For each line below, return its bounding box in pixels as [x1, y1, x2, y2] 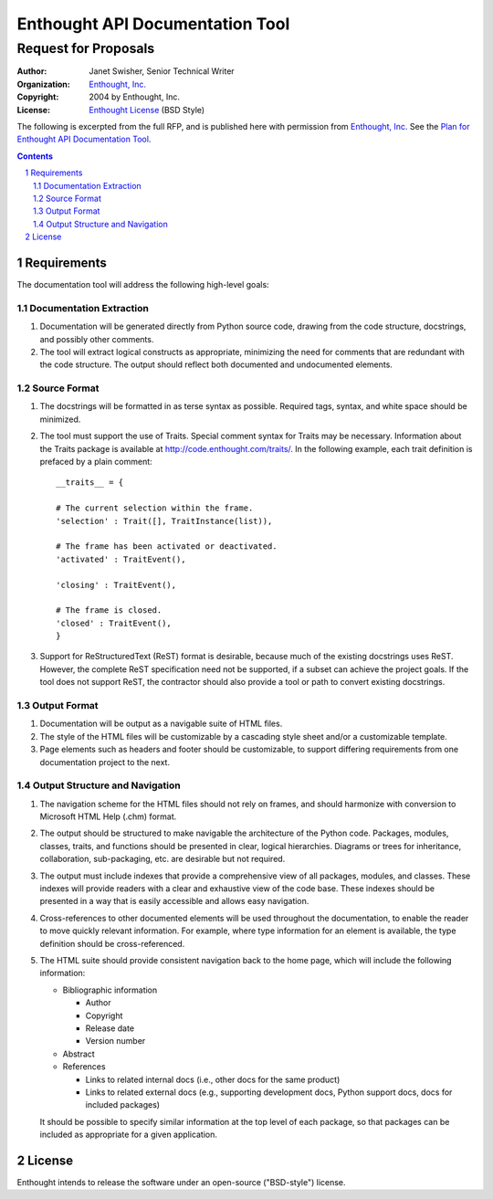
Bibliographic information [62, 984, 158, 995]
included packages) [85, 1099, 160, 1110]
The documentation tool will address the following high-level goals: [16, 279, 269, 289]
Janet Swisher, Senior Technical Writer [89, 66, 235, 77]
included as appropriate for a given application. [39, 1129, 218, 1141]
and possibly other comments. [39, 333, 154, 344]
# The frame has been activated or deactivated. [56, 542, 278, 552]
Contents [16, 151, 54, 162]
